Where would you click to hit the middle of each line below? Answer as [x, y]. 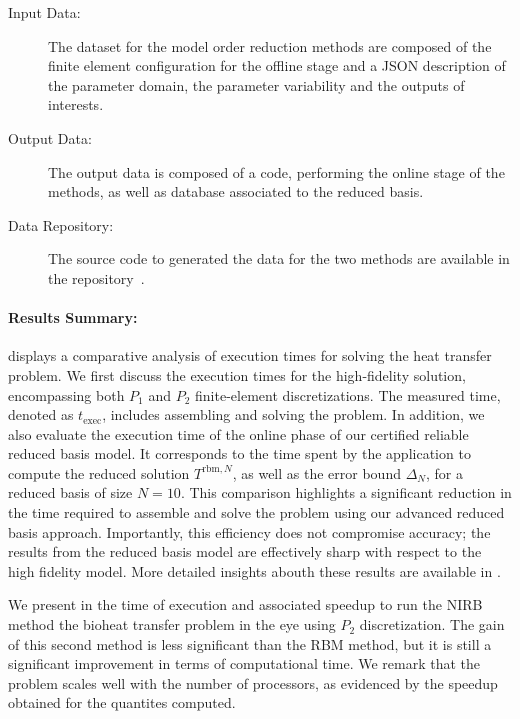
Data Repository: [61, 224]
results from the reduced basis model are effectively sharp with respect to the [245, 551]
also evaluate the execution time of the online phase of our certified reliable [238, 433]
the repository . [96, 277]
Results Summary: [73, 317]
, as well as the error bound [316, 472]
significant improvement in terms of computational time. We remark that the [244, 663]
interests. [76, 104]
